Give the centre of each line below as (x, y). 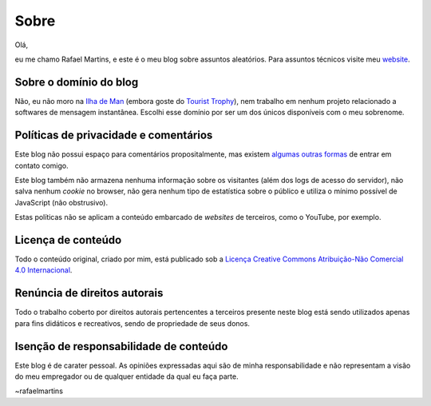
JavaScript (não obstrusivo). (61, 202)
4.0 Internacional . (43, 270)
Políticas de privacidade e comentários (114, 135)
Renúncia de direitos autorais (89, 293)
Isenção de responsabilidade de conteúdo (121, 346)
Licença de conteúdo (68, 240)
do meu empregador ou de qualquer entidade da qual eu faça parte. (127, 376)
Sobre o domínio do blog (77, 82)
